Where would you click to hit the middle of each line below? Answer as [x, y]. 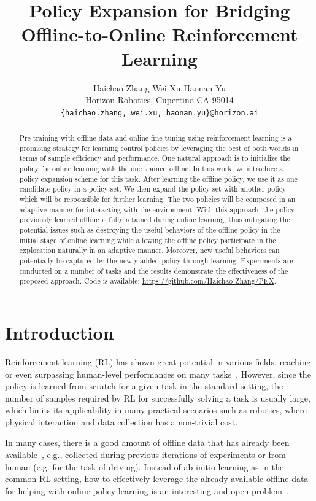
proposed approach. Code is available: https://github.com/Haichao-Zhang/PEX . [148, 281]
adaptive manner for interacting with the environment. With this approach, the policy [157, 209]
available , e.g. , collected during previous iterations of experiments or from [145, 455]
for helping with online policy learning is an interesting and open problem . [147, 490]
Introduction [60, 332]
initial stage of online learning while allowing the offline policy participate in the [148, 240]
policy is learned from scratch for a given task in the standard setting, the [144, 386]
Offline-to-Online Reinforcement [160, 34]
